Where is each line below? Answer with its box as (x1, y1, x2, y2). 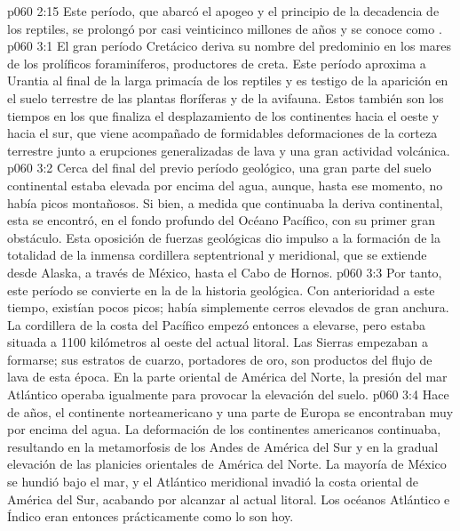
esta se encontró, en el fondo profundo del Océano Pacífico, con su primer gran (7, 211, 436, 229)
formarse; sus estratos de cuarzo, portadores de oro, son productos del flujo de (7, 350, 432, 368)
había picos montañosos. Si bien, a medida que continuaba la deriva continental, (7, 193, 443, 212)
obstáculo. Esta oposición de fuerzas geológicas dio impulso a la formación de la (7, 228, 440, 246)
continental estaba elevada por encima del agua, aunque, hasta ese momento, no (7, 175, 443, 194)
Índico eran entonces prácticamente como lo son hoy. (7, 507, 294, 526)
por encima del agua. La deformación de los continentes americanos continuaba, (7, 420, 441, 438)
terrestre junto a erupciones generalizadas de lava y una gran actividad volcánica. (7, 141, 450, 159)
